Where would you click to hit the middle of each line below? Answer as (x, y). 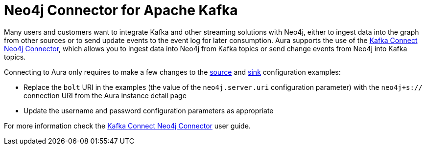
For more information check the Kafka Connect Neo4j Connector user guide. (127, 126)
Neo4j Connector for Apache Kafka (121, 10)
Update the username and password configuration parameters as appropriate (149, 110)
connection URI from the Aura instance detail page (105, 95)
